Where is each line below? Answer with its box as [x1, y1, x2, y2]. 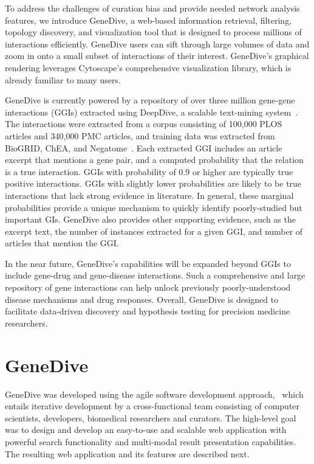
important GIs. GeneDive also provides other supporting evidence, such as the [5, 213, 296, 226]
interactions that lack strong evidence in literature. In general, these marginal [5, 189, 294, 201]
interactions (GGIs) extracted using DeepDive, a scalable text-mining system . [5, 105, 298, 118]
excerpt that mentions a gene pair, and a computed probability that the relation [5, 153, 304, 166]
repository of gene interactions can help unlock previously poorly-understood [5, 281, 291, 294]
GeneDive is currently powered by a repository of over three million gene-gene [5, 94, 295, 106]
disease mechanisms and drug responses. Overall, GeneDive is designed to [5, 293, 279, 305]
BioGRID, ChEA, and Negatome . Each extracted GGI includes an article [5, 141, 282, 154]
